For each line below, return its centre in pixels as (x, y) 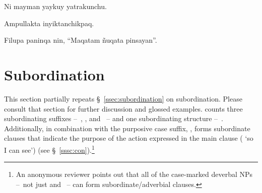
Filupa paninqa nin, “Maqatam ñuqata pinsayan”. (81, 40)
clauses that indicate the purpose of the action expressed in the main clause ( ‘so (129, 138)
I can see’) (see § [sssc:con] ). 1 (49, 149)
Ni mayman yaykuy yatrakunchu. (55, 6)
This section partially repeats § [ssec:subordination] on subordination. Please (123, 98)
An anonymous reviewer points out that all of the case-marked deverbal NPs (134, 174)
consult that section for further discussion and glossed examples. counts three (123, 108)
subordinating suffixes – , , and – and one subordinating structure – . (114, 118)
